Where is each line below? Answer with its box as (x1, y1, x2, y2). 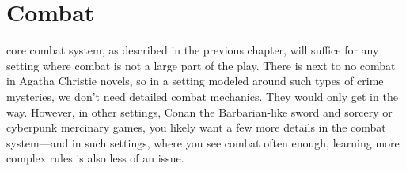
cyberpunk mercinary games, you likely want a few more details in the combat (6, 119, 386, 136)
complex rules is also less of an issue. (6, 150, 184, 166)
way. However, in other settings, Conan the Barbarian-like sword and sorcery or (6, 103, 393, 120)
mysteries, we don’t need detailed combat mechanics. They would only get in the (6, 87, 398, 104)
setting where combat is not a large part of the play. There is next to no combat (6, 57, 396, 73)
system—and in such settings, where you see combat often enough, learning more (6, 134, 400, 151)
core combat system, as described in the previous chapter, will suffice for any (6, 42, 379, 58)
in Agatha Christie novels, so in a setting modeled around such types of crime (6, 72, 384, 89)
